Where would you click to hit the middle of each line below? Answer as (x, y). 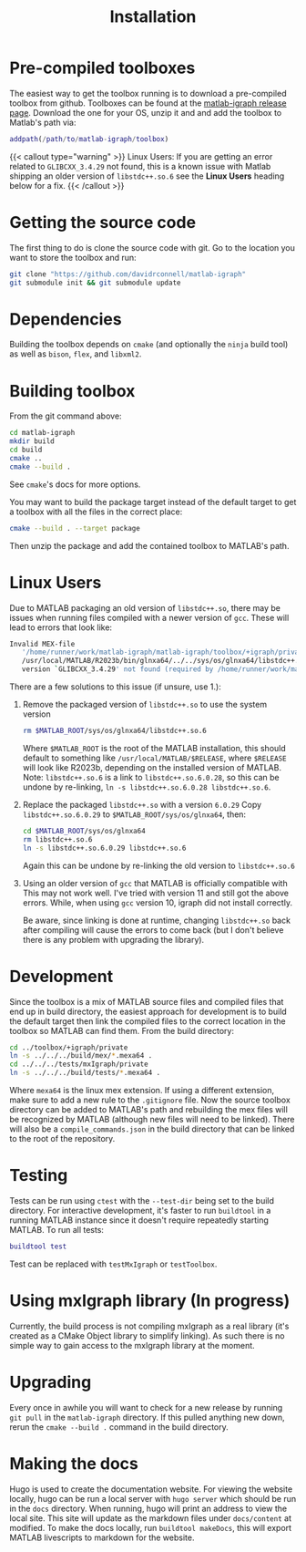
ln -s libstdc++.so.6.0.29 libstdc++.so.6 (104, 848)
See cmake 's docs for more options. (75, 484)
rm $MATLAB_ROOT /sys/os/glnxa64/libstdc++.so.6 (114, 731)
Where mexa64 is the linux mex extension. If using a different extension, (142, 1090)
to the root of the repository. (62, 1138)
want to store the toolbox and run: (73, 257)
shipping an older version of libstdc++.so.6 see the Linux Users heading (147, 176)
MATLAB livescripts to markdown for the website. (102, 1537)
